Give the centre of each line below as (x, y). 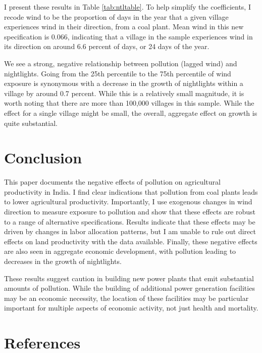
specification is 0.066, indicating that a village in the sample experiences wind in (128, 36)
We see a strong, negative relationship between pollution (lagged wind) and (121, 63)
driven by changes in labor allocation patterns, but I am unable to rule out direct (130, 231)
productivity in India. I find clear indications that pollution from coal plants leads (131, 191)
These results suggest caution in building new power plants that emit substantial (129, 278)
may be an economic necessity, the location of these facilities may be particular (126, 298)
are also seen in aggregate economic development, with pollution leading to (120, 251)
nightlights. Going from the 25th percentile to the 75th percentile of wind (118, 73)
